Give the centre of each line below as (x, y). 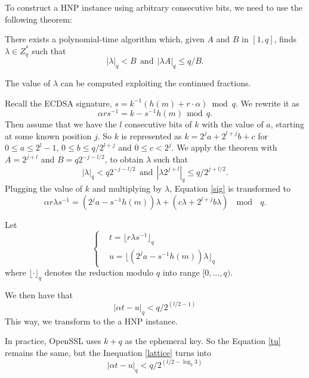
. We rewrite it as (268, 103)
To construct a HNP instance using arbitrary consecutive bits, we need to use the (154, 7)
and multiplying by (127, 188)
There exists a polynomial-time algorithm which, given (105, 39)
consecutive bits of (158, 124)
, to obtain (124, 159)
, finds (285, 39)
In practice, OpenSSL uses (53, 341)
